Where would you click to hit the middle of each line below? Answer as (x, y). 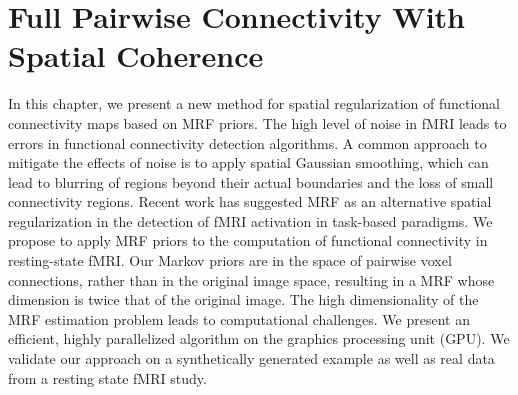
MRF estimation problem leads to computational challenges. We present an (239, 318)
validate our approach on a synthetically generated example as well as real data (251, 358)
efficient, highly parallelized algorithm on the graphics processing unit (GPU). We (259, 338)
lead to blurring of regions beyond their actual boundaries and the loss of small (251, 181)
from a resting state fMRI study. (107, 377)
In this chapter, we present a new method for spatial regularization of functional (254, 103)
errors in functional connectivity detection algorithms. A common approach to (247, 142)
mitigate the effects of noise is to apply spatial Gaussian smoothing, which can (248, 162)
